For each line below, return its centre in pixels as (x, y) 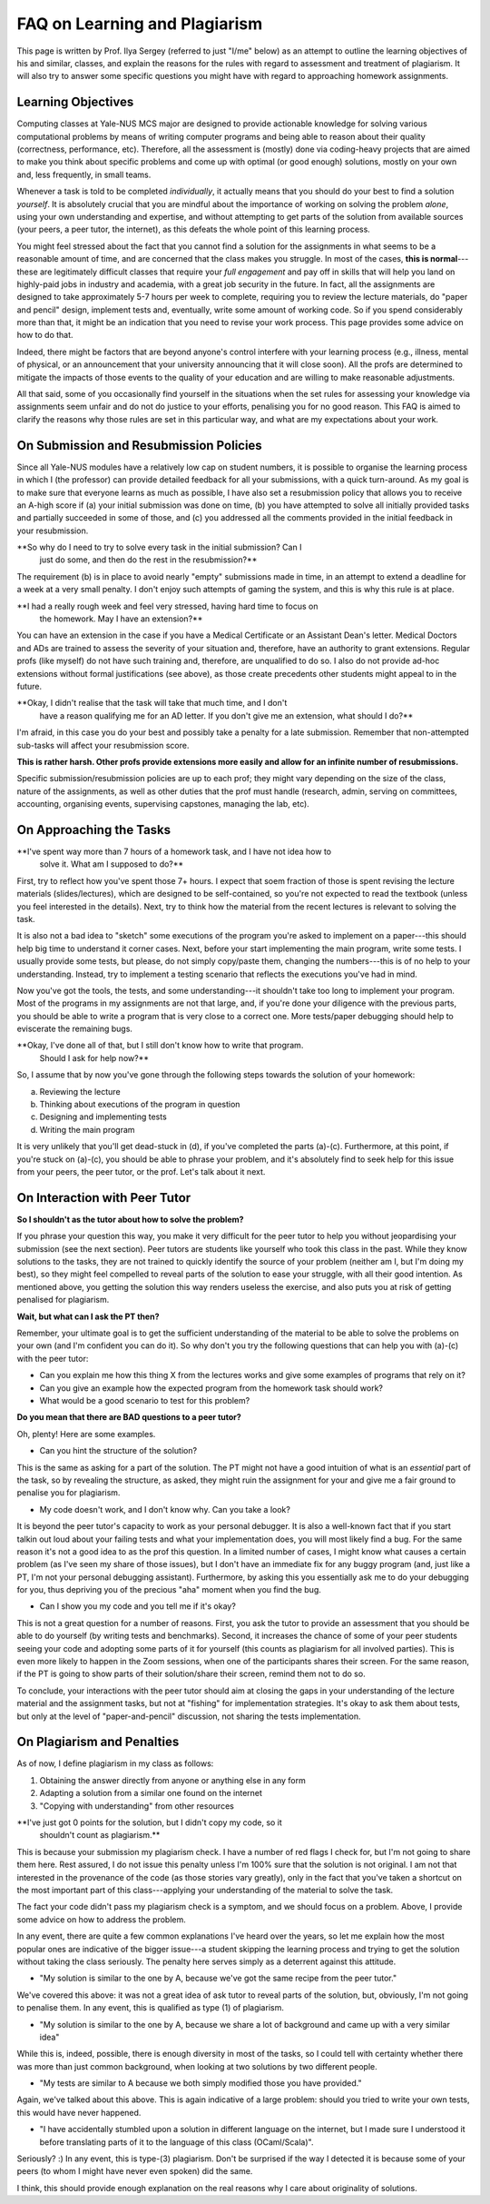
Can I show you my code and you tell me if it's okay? (137, 1606)
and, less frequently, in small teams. (84, 174)
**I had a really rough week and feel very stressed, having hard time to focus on (167, 606)
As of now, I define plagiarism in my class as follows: (115, 1763)
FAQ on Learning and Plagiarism (140, 24)
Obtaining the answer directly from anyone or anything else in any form (172, 1780)
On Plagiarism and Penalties (98, 1742)
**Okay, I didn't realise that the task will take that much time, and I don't (152, 703)
